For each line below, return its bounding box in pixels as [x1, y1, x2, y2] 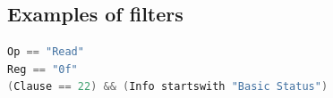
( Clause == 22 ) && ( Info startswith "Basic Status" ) [7, 80, 329, 94]
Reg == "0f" [7, 62, 78, 76]
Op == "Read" [7, 45, 84, 59]
